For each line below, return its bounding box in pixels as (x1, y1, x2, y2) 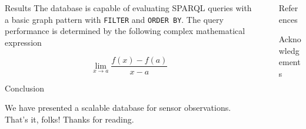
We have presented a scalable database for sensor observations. (5, 101, 231, 114)
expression (5, 36, 42, 48)
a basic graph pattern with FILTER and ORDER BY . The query (5, 13, 224, 25)
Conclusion (5, 82, 44, 94)
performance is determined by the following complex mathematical (5, 25, 245, 37)
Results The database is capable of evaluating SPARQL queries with (5, 2, 252, 13)
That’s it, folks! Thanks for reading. (5, 113, 134, 125)
